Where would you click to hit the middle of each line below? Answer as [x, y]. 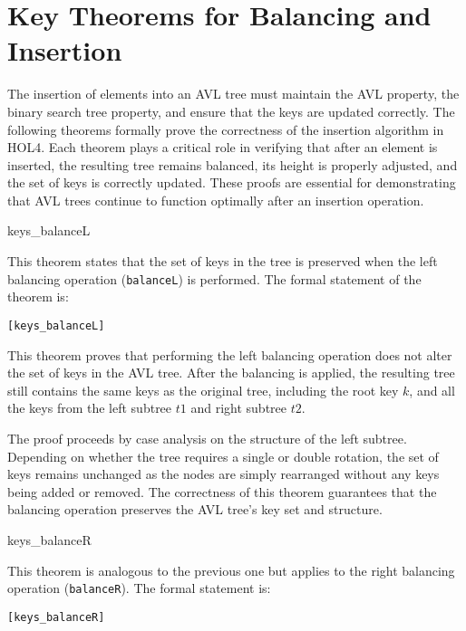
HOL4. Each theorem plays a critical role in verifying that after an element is [223, 147]
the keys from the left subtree [90, 408]
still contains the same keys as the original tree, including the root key [203, 390]
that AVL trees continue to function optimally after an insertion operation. [216, 200]
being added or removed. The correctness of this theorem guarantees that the [222, 491]
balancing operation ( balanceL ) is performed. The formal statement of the [214, 278]
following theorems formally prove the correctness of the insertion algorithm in [226, 129]
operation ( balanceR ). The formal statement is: [139, 588]
